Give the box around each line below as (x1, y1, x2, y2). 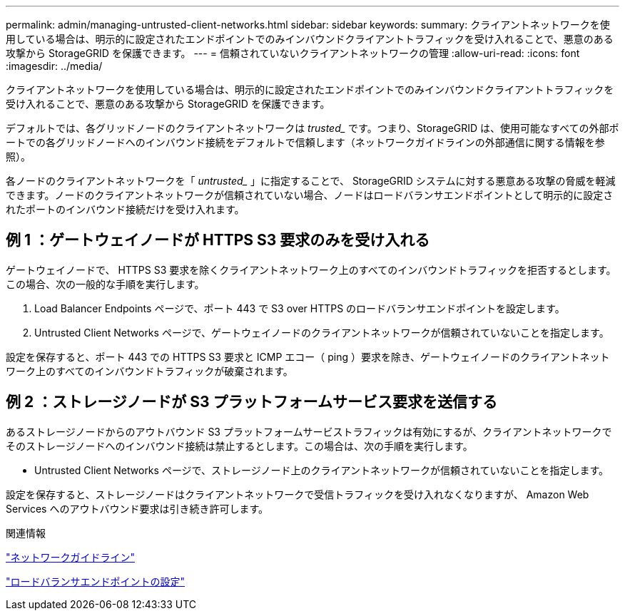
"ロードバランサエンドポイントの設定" (6, 575, 186, 587)
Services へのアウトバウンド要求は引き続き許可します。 (6, 502, 268, 515)
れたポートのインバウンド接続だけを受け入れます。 (6, 203, 245, 215)
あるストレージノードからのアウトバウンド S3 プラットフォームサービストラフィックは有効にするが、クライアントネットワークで (6, 425, 612, 438)
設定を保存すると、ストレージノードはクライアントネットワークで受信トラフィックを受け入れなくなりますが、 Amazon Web (6, 488, 589, 500)
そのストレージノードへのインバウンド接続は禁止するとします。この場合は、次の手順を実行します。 (6, 439, 473, 452)
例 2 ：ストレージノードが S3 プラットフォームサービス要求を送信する (6, 393, 497, 411)
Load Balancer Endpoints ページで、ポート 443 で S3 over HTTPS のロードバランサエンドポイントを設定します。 (34, 302, 565, 314)
